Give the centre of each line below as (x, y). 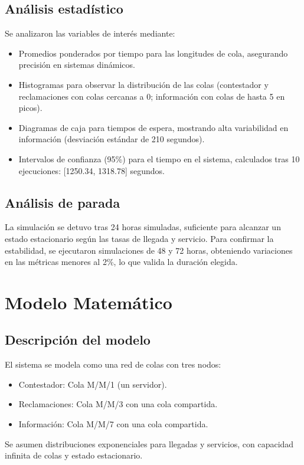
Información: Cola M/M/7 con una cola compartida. (113, 424)
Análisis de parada (63, 202)
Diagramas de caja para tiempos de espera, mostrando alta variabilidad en (153, 127)
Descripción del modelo (78, 340)
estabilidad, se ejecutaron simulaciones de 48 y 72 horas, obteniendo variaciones (149, 250)
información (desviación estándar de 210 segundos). (112, 139)
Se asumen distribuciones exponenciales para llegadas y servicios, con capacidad (149, 443)
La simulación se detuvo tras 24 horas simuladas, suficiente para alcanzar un (143, 227)
